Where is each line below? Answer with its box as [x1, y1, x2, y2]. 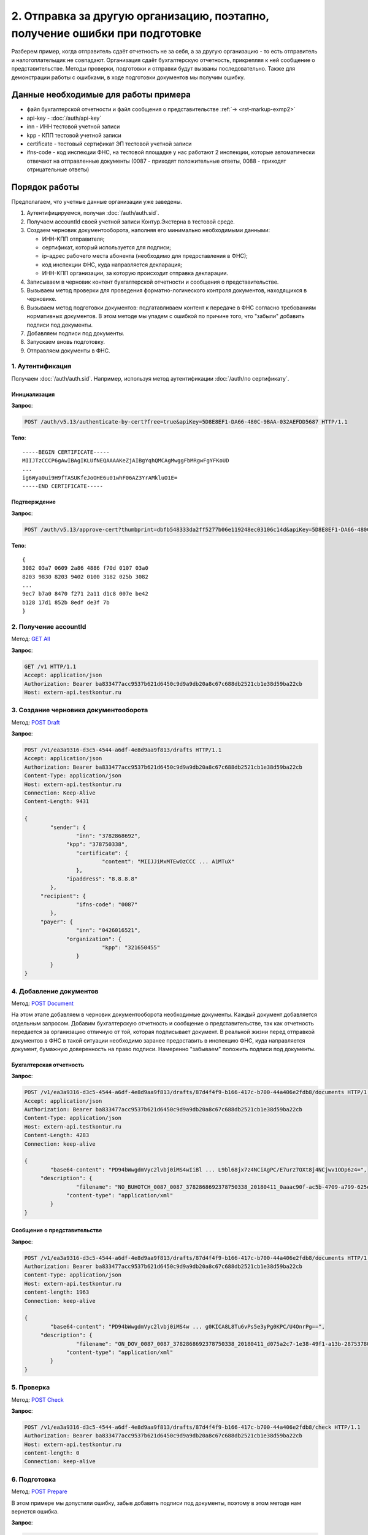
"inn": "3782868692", [75, 832, 141, 839]
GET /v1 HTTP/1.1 [24, 663, 77, 670]
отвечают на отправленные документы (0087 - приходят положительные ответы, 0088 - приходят [26, 157, 286, 165]
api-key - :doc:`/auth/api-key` [26, 114, 102, 122]
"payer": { [40, 918, 74, 925]
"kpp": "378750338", [66, 841, 128, 848]
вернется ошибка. [11, 1507, 59, 1515]
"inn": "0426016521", [75, 927, 141, 934]
